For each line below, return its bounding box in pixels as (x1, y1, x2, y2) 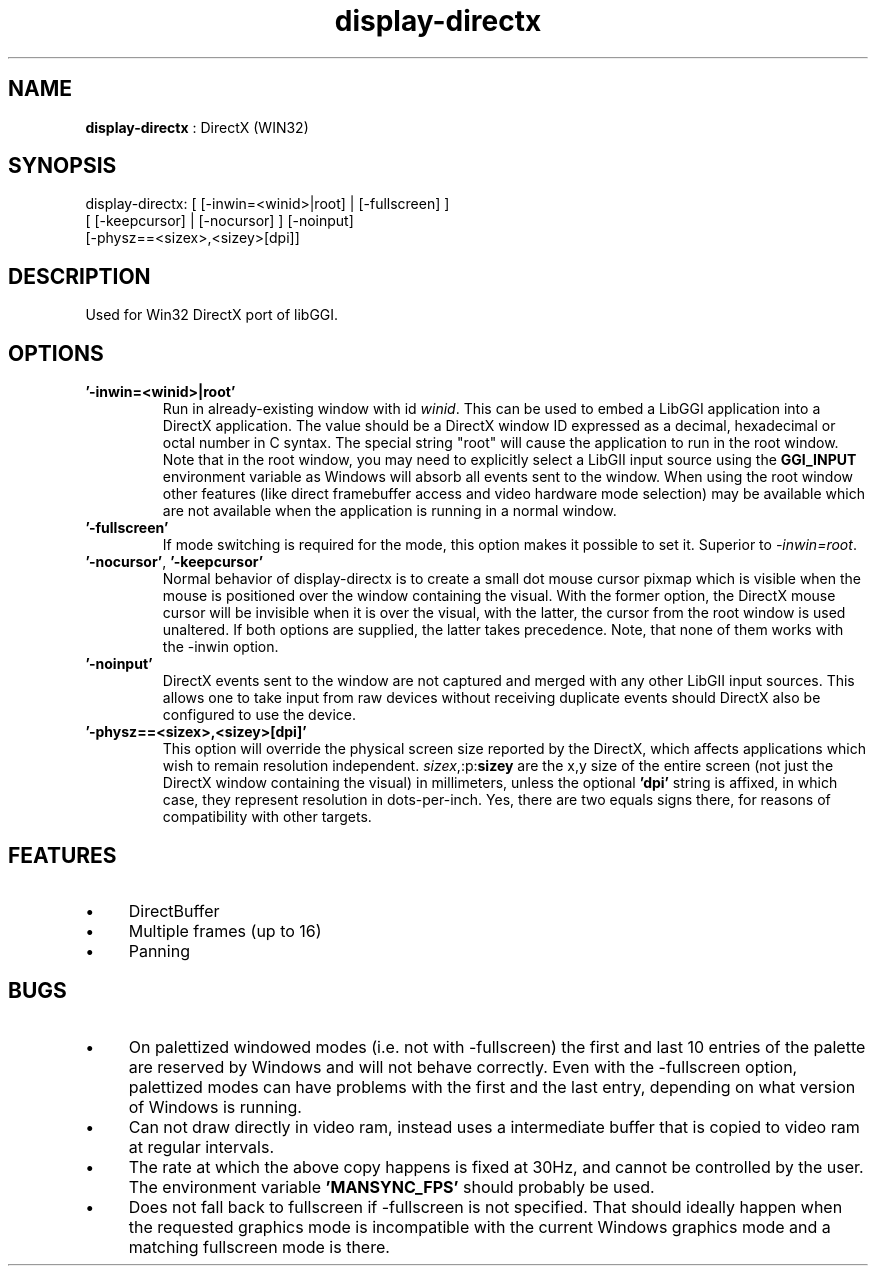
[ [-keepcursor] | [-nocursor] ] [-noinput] (85, 212, 354, 230)
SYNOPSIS (8, 153, 117, 179)
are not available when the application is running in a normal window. (162, 502, 617, 520)
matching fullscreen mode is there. (128, 1236, 390, 1257)
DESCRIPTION (8, 263, 151, 289)
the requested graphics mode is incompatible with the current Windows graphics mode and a (128, 1216, 831, 1237)
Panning (128, 940, 190, 961)
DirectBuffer (128, 900, 220, 921)
